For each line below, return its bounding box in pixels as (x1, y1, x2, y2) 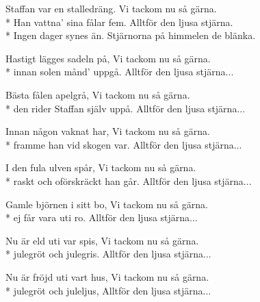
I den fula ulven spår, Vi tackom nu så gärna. (5, 160, 196, 175)
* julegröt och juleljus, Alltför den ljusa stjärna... (5, 283, 211, 297)
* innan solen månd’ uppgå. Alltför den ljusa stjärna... (5, 64, 234, 79)
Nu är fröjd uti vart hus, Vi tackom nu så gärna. (5, 269, 209, 284)
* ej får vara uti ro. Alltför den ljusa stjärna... (5, 210, 198, 225)
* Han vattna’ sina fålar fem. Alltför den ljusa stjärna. (5, 14, 233, 29)
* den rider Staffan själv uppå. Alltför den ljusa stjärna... (5, 101, 246, 115)
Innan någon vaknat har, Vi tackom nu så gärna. (5, 124, 210, 138)
